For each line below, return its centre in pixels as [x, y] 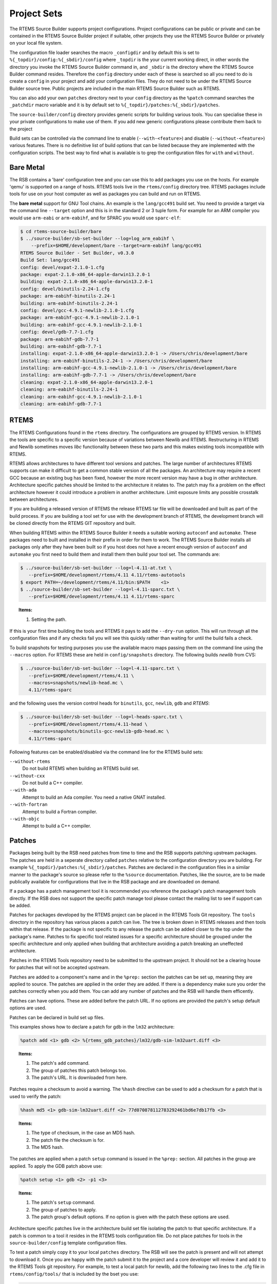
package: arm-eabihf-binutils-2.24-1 [68, 296]
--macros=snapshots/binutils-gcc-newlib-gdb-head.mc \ [99, 731]
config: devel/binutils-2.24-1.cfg [65, 289]
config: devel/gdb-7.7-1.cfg [57, 332]
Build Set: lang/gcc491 [50, 260]
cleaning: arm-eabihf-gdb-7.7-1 [61, 404]
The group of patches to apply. [64, 1210]
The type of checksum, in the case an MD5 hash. [83, 1133]
